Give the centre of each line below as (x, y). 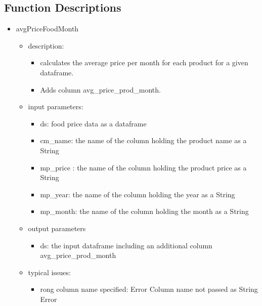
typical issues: (49, 272)
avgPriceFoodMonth (47, 29)
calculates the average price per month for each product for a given (144, 62)
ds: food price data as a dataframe (93, 123)
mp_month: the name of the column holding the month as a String (144, 211)
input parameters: (56, 106)
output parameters (57, 228)
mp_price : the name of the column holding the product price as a (143, 167)
